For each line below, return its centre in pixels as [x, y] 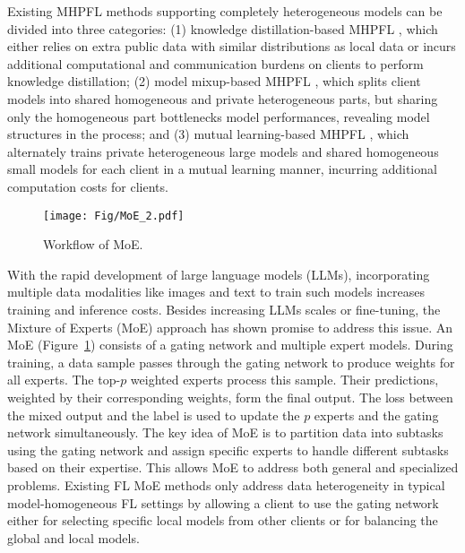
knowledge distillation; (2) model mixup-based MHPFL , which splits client [214, 81]
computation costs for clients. [88, 186]
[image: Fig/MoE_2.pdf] [114, 216]
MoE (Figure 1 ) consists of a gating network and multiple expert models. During [230, 345]
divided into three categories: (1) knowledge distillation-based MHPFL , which [223, 28]
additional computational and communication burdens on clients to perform [215, 63]
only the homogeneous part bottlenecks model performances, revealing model [219, 116]
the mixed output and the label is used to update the [154, 415]
